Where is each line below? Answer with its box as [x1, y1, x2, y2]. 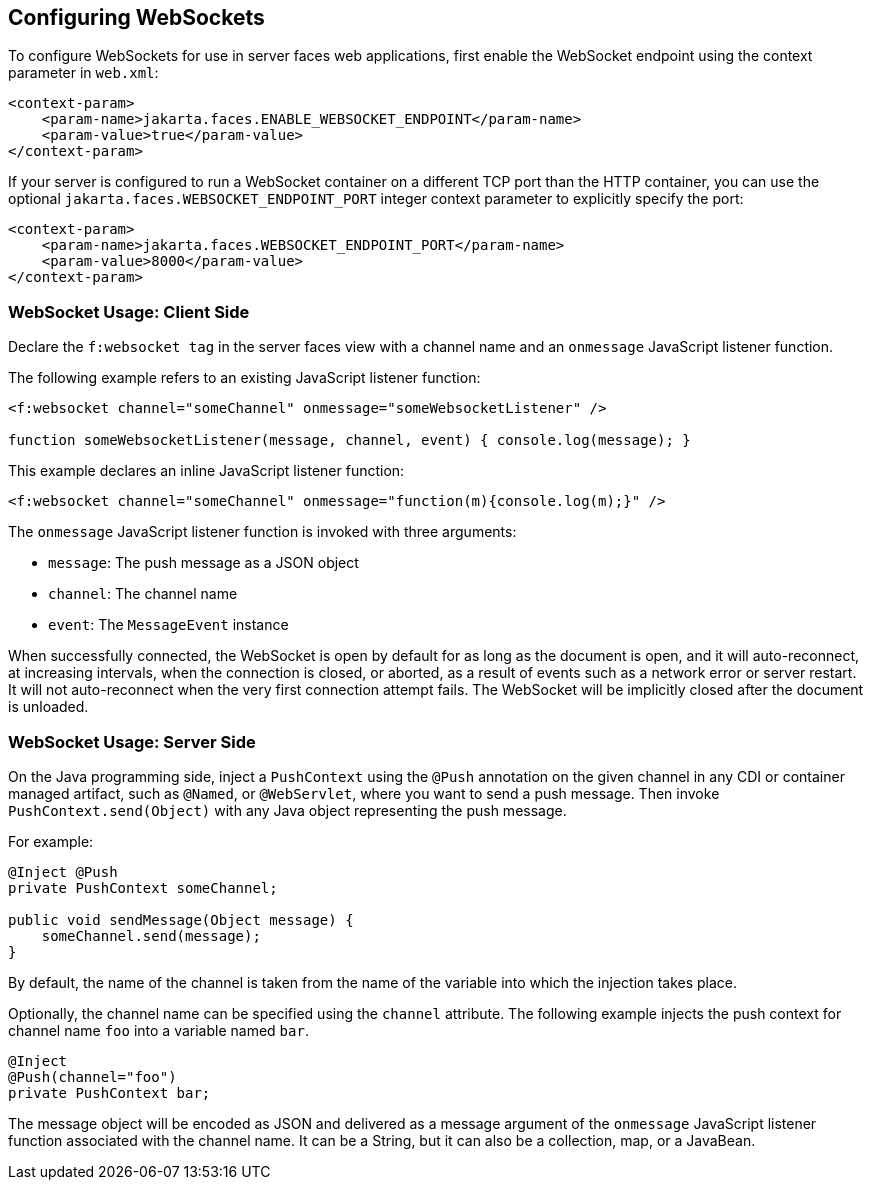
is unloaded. [8, 698, 89, 716]
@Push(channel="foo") [8, 1068, 177, 1085]
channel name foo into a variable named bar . [8, 1021, 309, 1039]
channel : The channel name [48, 585, 238, 603]
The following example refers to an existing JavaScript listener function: [8, 369, 481, 387]
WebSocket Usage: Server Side [8, 731, 256, 752]
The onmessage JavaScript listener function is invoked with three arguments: [8, 523, 517, 541]
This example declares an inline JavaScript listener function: [8, 462, 405, 480]
